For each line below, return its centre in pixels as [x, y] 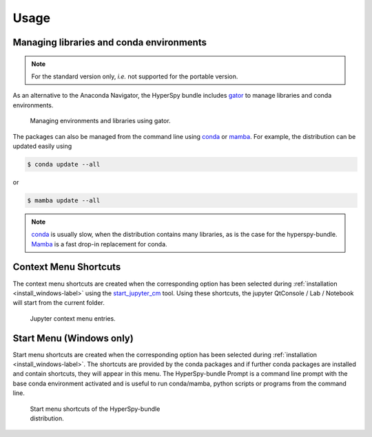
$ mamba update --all [64, 200]
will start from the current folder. [59, 303]
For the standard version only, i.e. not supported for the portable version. [135, 76]
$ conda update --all [64, 164]
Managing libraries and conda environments [110, 42]
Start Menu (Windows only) [73, 338]
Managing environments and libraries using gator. [101, 121]
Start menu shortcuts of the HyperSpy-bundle [95, 409]
